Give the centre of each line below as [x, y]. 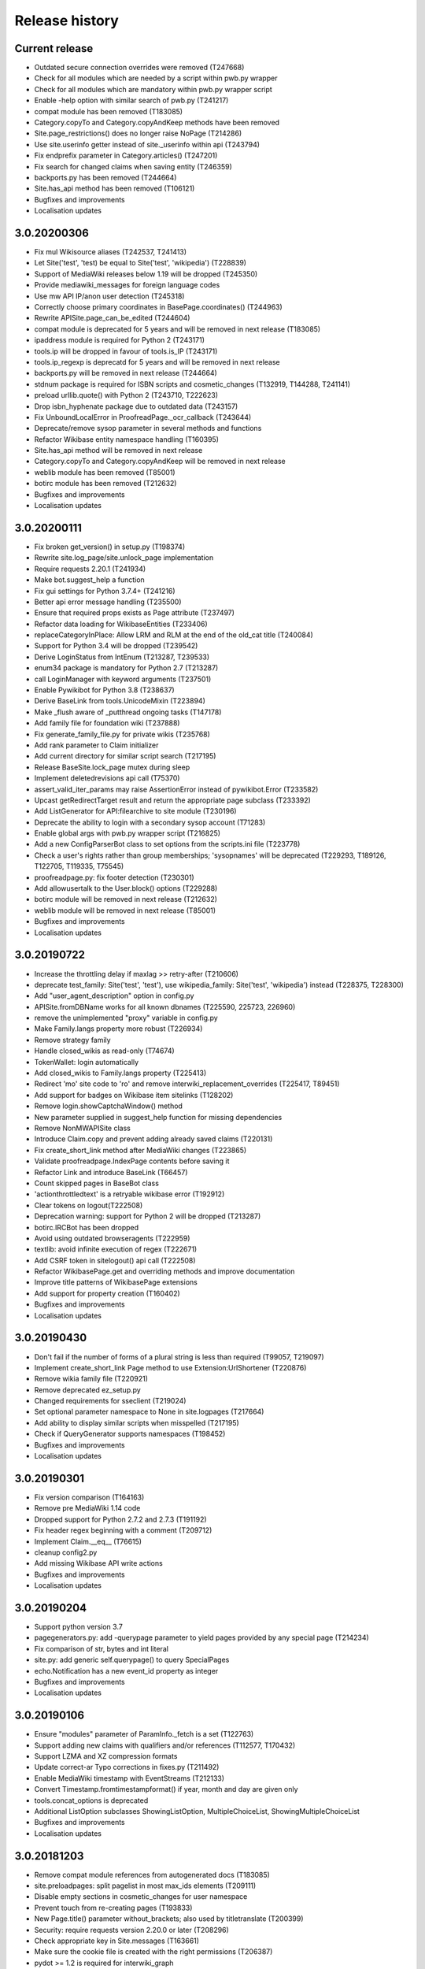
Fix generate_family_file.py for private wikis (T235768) [122, 734]
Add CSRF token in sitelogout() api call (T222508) [115, 1260]
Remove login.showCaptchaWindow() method [108, 1106]
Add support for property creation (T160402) [107, 1293]
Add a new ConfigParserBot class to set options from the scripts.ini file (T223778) [167, 844]
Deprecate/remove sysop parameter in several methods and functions [148, 428]
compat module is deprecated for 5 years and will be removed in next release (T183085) [177, 329]
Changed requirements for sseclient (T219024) [110, 1401]
